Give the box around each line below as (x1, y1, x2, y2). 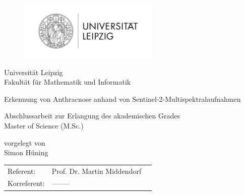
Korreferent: (8, 178, 45, 188)
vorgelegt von (4, 137, 45, 148)
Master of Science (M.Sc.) (4, 120, 84, 131)
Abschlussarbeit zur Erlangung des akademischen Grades (4, 110, 180, 121)
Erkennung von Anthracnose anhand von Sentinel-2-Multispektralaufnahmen (4, 93, 241, 104)
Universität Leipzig (4, 67, 63, 77)
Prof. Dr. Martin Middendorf (51, 165, 142, 176)
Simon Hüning (4, 147, 48, 158)
